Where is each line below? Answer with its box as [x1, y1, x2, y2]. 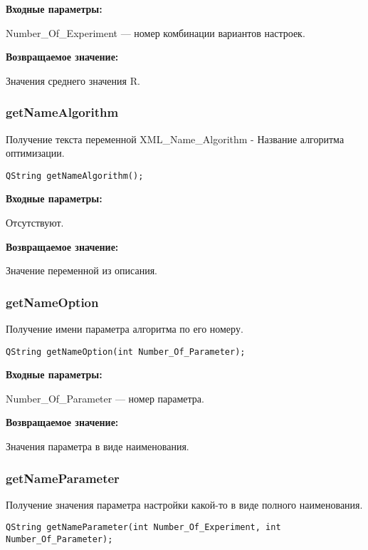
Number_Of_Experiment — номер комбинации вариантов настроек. [6, 25, 305, 40]
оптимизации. [6, 145, 65, 160]
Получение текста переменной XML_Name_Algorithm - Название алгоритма [6, 131, 345, 146]
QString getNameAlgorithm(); [6, 170, 144, 181]
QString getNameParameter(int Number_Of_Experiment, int [6, 522, 281, 533]
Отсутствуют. [6, 215, 64, 230]
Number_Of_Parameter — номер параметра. [6, 390, 204, 405]
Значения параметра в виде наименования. [6, 439, 189, 454]
